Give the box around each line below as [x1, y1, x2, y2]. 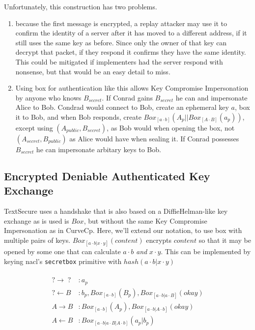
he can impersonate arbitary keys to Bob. [36, 144, 161, 154]
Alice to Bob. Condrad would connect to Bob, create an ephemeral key [15, 102, 229, 112]
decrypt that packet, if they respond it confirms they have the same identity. [15, 47, 246, 57]
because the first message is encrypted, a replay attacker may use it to [15, 18, 227, 28]
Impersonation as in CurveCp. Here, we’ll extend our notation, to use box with [4, 225, 242, 235]
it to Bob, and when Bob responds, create [15, 111, 142, 122]
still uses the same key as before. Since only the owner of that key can [15, 37, 227, 47]
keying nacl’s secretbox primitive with [4, 256, 122, 266]
